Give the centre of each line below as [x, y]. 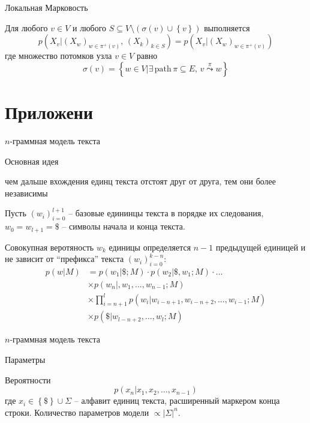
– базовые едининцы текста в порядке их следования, [166, 213]
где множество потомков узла [58, 56]
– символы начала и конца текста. [124, 226]
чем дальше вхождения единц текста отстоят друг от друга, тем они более [140, 181]
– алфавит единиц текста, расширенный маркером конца [177, 400]
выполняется [227, 27]
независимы [26, 193]
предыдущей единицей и [261, 247]
